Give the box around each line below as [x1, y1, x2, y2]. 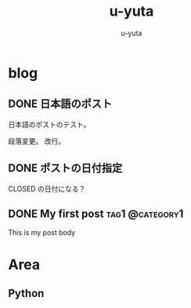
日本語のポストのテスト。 [8, 119, 91, 129]
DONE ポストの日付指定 [8, 162, 123, 175]
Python [8, 286, 45, 300]
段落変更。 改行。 [8, 136, 65, 145]
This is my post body [8, 228, 76, 237]
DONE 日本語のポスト [8, 97, 113, 111]
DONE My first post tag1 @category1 [8, 207, 184, 220]
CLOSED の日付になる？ [8, 184, 86, 193]
